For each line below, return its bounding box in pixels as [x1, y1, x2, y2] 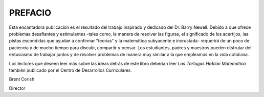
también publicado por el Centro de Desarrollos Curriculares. [9, 67, 132, 73]
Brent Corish [9, 76, 35, 82]
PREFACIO [9, 7, 51, 18]
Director [9, 85, 25, 91]
